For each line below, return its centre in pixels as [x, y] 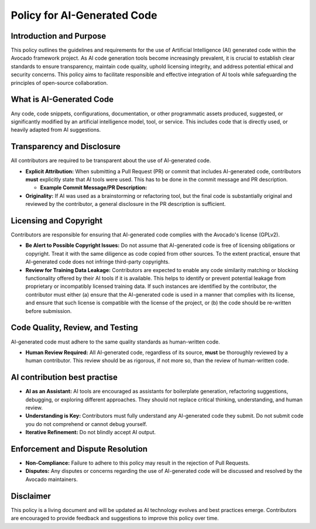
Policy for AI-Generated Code [84, 15]
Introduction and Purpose [59, 36]
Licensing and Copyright [57, 220]
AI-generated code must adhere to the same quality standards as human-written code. [116, 342]
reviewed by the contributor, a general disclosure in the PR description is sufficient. [126, 204]
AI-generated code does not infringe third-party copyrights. [97, 262]
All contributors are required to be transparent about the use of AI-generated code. [111, 160]
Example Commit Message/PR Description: [94, 188]
